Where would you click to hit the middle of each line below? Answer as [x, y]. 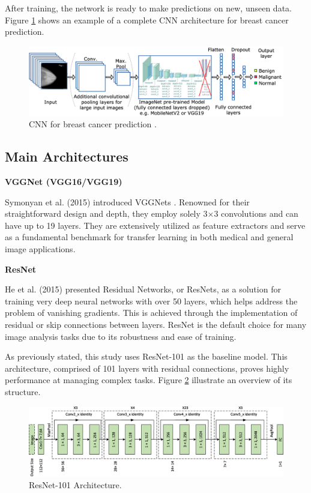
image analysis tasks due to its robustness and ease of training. [121, 336]
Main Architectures [67, 156]
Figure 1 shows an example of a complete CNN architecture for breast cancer [147, 20]
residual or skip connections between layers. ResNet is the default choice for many [156, 325]
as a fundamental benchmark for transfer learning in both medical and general [149, 237]
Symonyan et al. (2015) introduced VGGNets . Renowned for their [127, 201]
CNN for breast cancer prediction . [93, 124]
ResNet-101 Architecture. [75, 484]
